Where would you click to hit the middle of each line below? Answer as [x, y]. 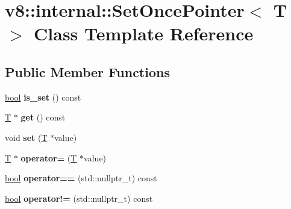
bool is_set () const [43, 97]
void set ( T [26, 137]
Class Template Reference [144, 33]
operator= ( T [49, 158]
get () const [43, 117]
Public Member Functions [87, 71]
